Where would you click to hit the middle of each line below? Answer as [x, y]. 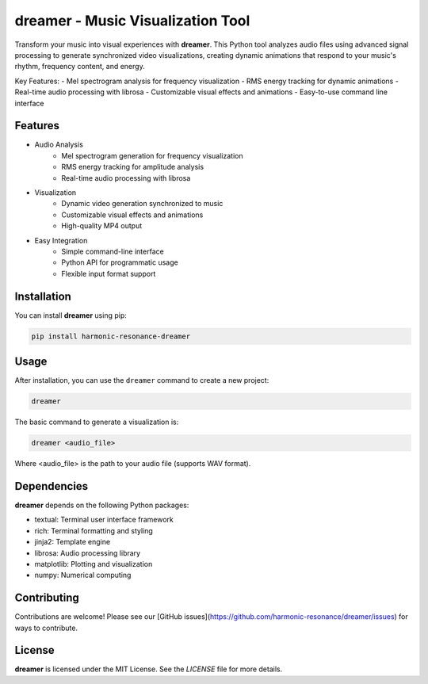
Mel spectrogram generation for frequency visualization [152, 155]
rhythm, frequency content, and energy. [80, 67]
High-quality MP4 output [102, 226]
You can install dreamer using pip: [71, 315]
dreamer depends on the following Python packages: [102, 505]
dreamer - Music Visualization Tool [132, 21]
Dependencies [52, 486]
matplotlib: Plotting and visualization [94, 564]
